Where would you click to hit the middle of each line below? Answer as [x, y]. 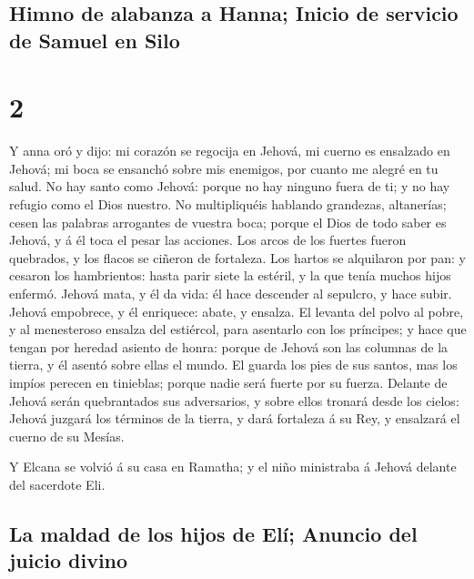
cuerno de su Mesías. [67, 436]
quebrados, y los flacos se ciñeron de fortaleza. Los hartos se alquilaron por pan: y [237, 257]
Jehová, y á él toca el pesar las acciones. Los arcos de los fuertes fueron [208, 240]
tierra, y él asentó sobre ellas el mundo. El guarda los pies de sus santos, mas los [233, 365]
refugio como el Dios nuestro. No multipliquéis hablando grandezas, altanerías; [228, 204]
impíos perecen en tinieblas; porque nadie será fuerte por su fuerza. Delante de [228, 383]
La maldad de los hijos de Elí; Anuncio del [213, 533]
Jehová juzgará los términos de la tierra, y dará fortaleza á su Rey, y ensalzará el [235, 418]
